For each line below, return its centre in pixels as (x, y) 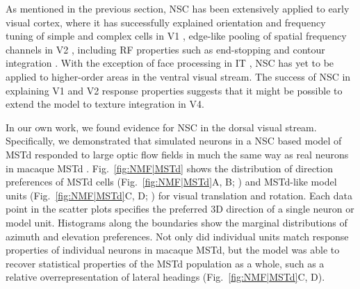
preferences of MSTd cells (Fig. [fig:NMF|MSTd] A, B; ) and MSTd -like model (171, 182)
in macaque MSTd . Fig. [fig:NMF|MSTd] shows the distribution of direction (169, 168)
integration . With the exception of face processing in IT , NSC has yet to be (170, 63)
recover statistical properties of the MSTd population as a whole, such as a (165, 263)
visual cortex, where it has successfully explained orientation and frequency (166, 22)
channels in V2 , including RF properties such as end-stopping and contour (165, 49)
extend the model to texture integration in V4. (105, 104)
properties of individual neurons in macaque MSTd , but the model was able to (173, 250)
